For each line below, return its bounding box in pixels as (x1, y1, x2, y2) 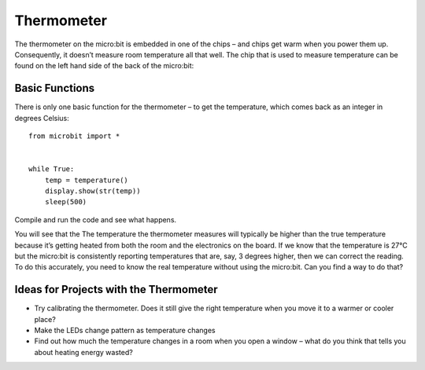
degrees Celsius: (14, 113, 70, 123)
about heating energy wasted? (34, 347, 133, 357)
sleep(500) (44, 197, 87, 207)
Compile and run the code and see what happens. (14, 214, 177, 224)
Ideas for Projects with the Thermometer (14, 283, 218, 296)
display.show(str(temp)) (44, 186, 141, 196)
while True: (28, 165, 75, 174)
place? (34, 314, 57, 324)
